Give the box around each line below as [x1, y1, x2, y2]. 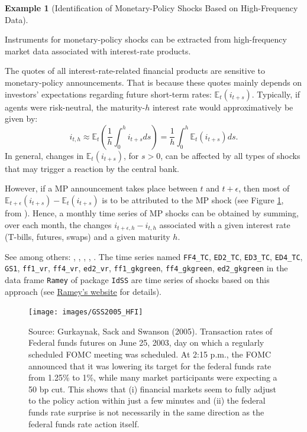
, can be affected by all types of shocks [160, 149, 300, 161]
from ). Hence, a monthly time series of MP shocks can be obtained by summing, [5, 206, 299, 219]
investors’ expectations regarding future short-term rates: [5, 87, 212, 100]
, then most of [238, 182, 290, 194]
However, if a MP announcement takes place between [5, 182, 198, 194]
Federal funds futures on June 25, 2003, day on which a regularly [28, 336, 264, 349]
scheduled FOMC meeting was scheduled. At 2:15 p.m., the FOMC [28, 347, 272, 360]
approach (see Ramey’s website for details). [5, 285, 162, 297]
